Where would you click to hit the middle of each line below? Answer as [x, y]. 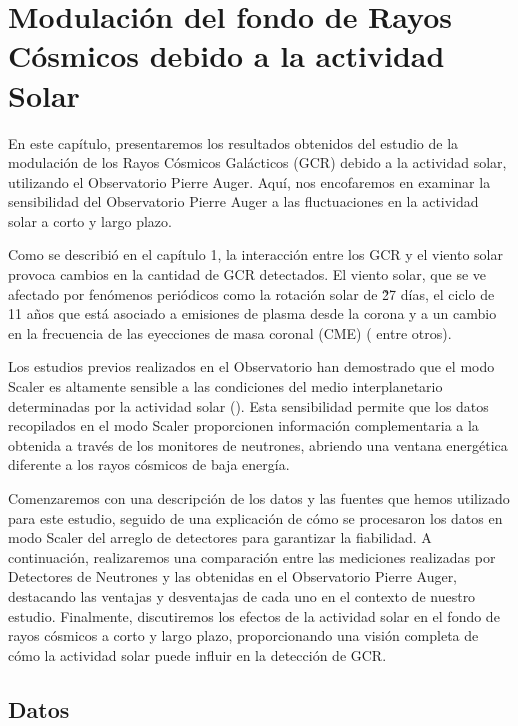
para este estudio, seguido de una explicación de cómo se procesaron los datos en [255, 517]
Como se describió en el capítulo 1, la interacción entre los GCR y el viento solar [255, 254]
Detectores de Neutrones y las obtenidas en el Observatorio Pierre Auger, [233, 576]
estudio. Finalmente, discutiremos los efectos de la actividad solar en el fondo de [254, 615]
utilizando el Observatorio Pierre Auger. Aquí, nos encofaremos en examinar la [249, 181]
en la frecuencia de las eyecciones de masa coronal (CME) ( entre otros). [230, 332]
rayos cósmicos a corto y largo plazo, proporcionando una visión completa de [243, 635]
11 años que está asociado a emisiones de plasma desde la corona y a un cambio [252, 313]
